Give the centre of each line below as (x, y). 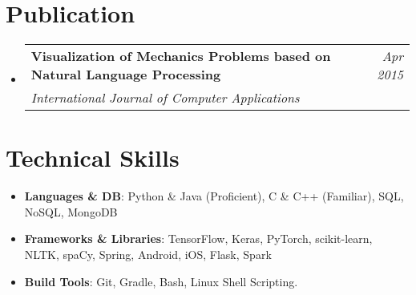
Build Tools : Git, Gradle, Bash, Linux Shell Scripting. (161, 281)
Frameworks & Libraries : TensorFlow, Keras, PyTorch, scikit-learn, (198, 238)
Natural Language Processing (126, 75)
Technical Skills (93, 158)
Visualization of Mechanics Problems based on (181, 56)
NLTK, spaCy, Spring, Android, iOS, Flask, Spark (148, 255)
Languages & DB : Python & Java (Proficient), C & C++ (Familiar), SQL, (214, 196)
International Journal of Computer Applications (165, 98)
